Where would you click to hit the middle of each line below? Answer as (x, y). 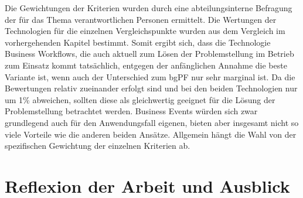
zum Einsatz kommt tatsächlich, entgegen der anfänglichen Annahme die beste (146, 65)
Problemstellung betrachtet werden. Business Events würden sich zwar (131, 111)
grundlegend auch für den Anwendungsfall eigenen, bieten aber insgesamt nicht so (152, 122)
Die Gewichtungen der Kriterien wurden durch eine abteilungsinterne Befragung (149, 8)
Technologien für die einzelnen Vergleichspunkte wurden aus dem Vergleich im (145, 31)
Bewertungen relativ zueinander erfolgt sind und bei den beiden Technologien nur (151, 88)
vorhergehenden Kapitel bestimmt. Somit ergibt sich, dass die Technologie (138, 42)
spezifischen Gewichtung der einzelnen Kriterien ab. (98, 146)
